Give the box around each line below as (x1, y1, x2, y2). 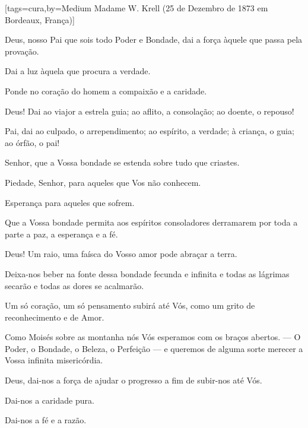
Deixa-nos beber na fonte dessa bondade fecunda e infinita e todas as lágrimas (5, 267, 290, 280)
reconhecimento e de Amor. (5, 310, 104, 323)
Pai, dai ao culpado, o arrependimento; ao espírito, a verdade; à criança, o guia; (5, 125, 294, 137)
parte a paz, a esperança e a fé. (5, 227, 118, 240)
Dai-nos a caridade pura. (5, 394, 94, 406)
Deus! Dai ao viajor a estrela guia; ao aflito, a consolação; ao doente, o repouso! (5, 104, 294, 117)
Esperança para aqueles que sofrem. (5, 196, 135, 208)
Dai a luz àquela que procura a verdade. (5, 65, 151, 77)
